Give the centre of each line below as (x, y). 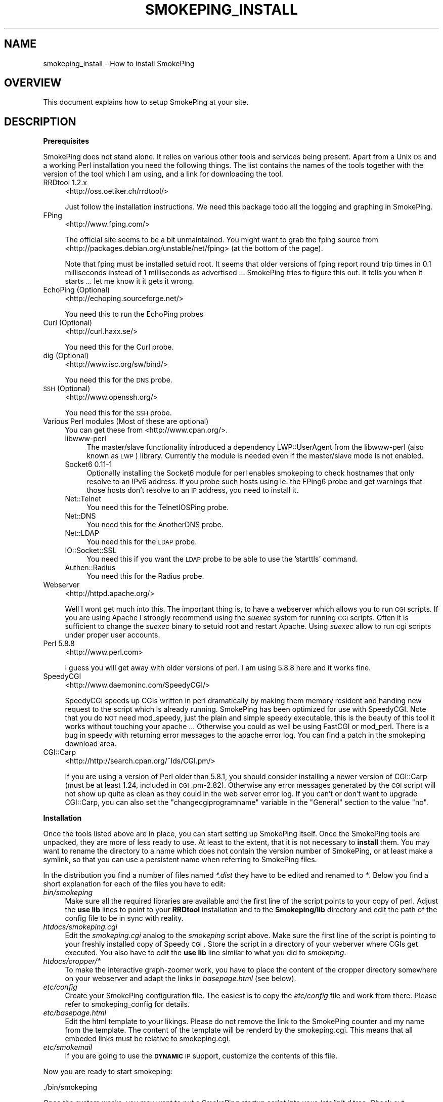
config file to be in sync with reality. (124, 918)
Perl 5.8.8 (59, 644)
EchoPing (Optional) (76, 290)
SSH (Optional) (67, 389)
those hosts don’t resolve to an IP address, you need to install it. (193, 490)
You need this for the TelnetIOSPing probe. (158, 507)
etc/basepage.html (75, 1013)
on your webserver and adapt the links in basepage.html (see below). (181, 979)
